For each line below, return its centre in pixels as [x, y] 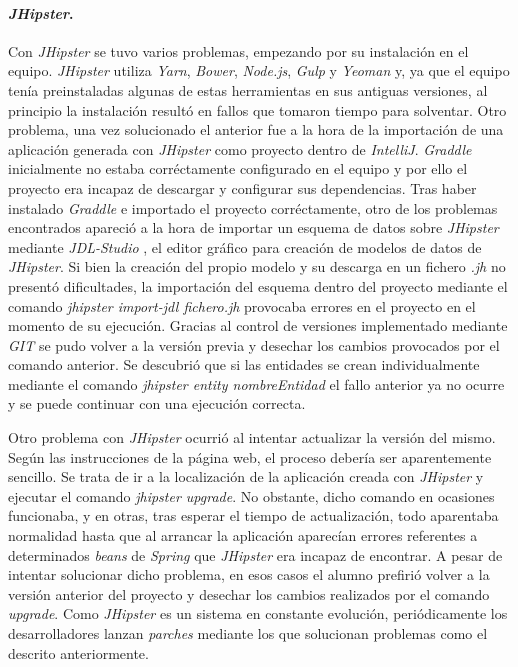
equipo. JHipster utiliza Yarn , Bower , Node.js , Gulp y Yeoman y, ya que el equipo [259, 70]
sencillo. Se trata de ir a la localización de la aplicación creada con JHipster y [246, 476]
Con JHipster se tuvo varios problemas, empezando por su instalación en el [238, 50]
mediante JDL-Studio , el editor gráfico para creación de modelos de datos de [245, 246]
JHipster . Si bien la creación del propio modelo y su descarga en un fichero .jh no [257, 266]
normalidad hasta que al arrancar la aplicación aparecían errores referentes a [243, 535]
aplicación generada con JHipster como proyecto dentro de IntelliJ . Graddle [240, 148]
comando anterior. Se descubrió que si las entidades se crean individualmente [244, 364]
